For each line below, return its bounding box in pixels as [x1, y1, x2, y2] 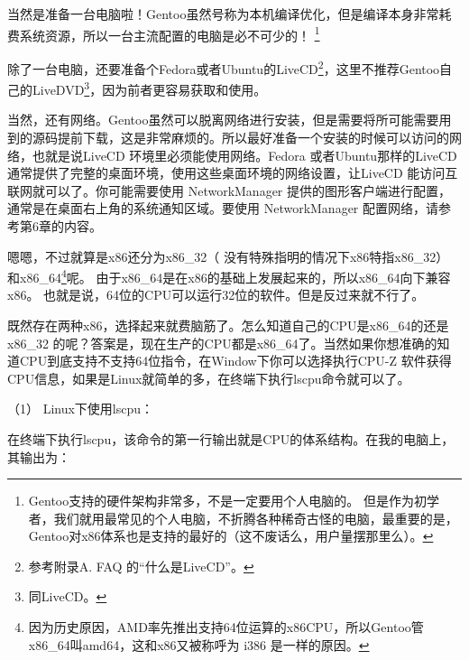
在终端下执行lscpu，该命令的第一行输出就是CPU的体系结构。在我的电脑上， [7, 429, 455, 448]
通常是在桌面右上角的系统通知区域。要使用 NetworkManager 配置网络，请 [7, 199, 439, 218]
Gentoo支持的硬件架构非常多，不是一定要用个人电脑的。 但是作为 [28, 491, 414, 510]
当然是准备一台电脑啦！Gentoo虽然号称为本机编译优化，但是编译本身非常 [7, 5, 439, 23]
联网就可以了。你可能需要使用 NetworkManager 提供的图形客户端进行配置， [7, 181, 452, 200]
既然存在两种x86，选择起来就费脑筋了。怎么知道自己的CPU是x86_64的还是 [7, 315, 449, 334]
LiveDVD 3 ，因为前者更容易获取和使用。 [32, 78, 267, 98]
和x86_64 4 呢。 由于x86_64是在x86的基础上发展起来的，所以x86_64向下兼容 [7, 265, 451, 286]
